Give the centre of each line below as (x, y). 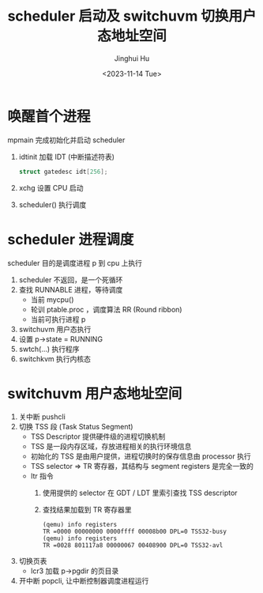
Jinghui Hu (132, 58)
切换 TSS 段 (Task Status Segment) (76, 427)
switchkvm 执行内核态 (55, 359)
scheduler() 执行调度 (53, 204)
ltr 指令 (42, 476)
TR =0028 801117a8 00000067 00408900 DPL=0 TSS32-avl (133, 546)
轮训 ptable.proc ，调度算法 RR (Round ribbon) (106, 309)
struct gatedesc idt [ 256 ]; (63, 172)
